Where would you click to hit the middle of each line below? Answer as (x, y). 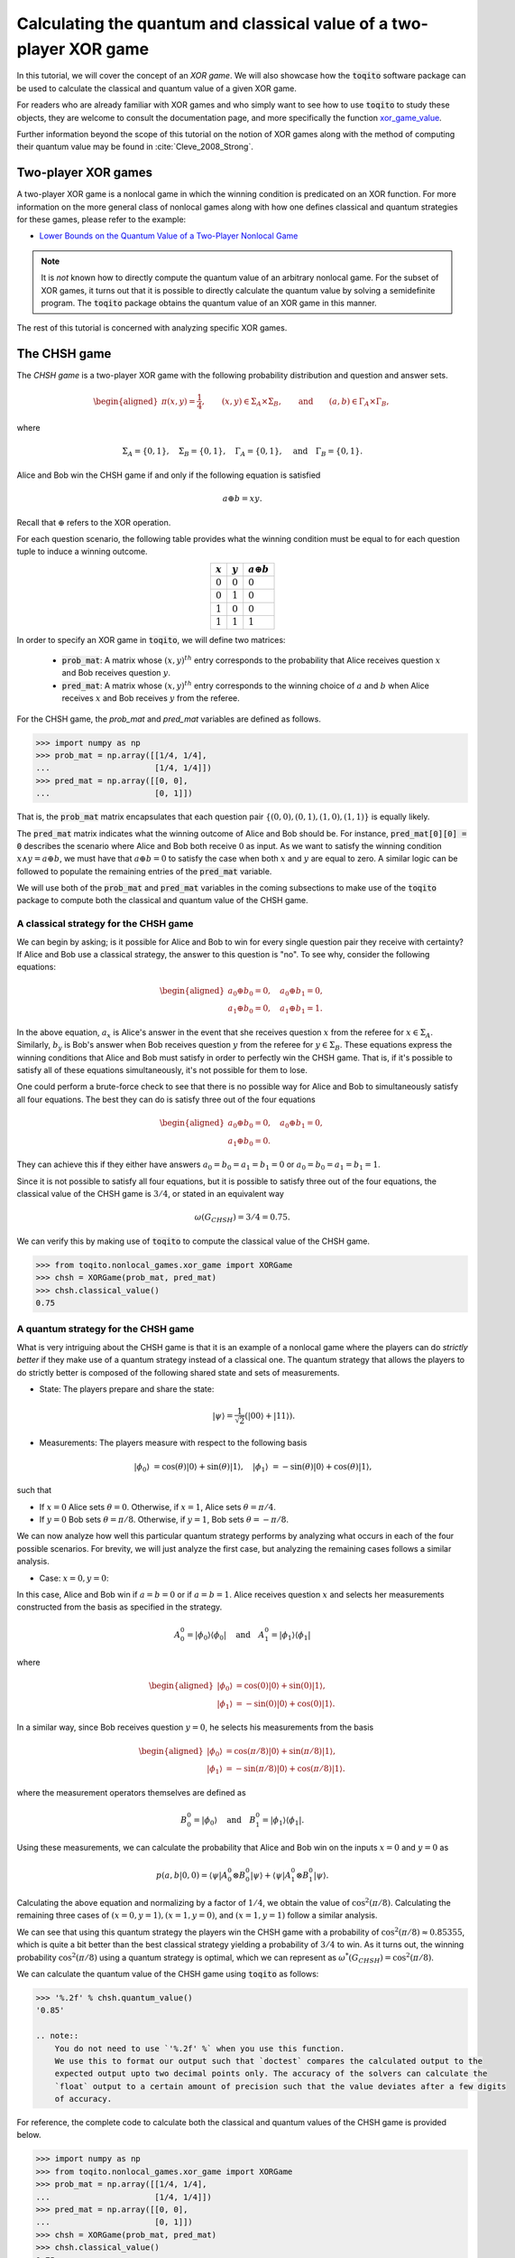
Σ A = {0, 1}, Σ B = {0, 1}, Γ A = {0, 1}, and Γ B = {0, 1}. (243, 453)
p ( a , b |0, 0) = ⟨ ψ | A (192, 1875)
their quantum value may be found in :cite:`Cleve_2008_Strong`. (135, 147)
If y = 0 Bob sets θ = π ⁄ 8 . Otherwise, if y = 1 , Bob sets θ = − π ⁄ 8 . (164, 1519)
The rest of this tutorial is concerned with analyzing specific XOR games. (152, 328)
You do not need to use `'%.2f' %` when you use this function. (200, 2048)
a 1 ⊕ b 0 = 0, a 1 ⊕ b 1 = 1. (276, 1010)
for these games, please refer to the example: (101, 219)
